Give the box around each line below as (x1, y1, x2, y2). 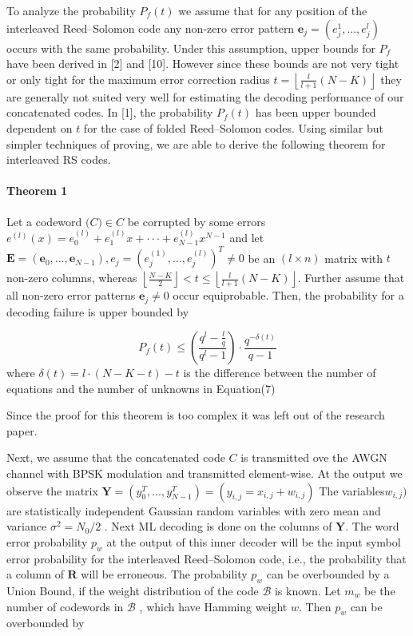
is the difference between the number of (183, 364, 376, 381)
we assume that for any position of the (178, 2, 367, 18)
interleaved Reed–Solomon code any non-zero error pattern (6, 19, 295, 36)
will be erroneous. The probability (81, 566, 248, 582)
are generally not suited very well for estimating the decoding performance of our (6, 88, 404, 105)
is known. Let (274, 582, 341, 599)
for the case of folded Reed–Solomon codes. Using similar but (83, 119, 383, 136)
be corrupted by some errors (127, 213, 266, 229)
